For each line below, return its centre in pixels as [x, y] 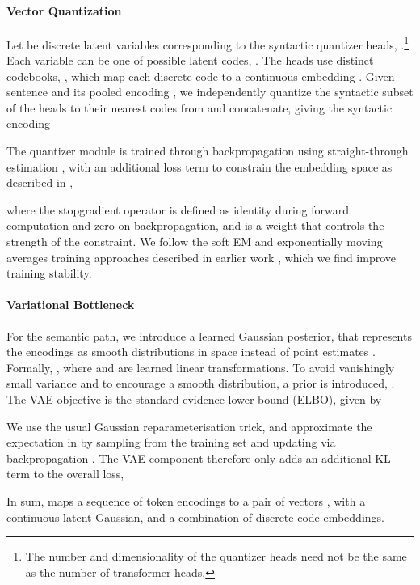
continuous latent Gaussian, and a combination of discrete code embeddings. [195, 517]
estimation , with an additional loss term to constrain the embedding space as [199, 166]
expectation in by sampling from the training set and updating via [171, 442]
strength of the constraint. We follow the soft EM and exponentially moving [195, 241]
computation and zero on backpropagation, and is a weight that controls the [195, 225]
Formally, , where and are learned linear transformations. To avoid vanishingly [201, 367]
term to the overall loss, [65, 474]
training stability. [49, 273]
